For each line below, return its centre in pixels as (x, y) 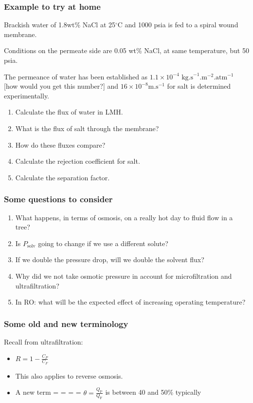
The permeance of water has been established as (76, 76)
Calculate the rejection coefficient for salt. (78, 161)
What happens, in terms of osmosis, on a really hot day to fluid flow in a (124, 217)
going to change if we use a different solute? (103, 243)
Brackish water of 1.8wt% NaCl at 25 (60, 25)
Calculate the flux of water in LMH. (69, 112)
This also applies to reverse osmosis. (69, 375)
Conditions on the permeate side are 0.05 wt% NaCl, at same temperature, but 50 (126, 50)
